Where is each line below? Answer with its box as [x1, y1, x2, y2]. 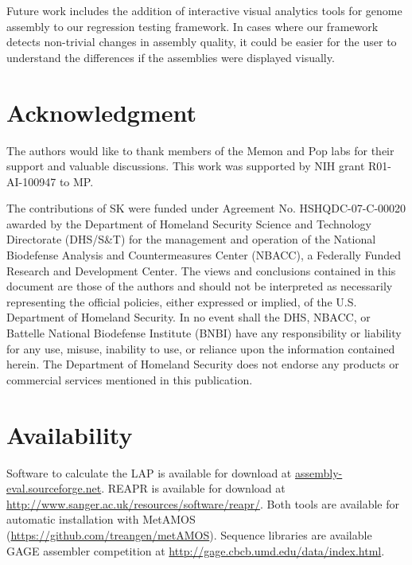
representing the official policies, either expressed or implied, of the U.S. [6, 293, 357, 310]
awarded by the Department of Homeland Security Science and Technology [6, 215, 371, 232]
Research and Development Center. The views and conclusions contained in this [6, 262, 396, 279]
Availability [6, 418, 133, 450]
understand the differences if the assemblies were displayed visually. [6, 49, 335, 65]
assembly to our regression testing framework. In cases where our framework [6, 18, 379, 34]
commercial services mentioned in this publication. [6, 371, 253, 388]
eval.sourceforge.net [6, 480, 102, 497]
